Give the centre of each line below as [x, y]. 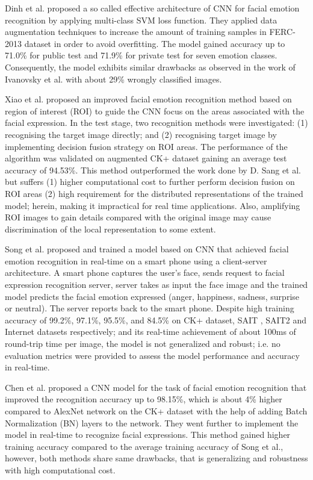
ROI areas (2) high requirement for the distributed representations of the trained [154, 193]
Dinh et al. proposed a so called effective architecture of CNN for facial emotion [152, 8]
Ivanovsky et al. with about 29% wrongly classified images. [113, 79]
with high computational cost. [60, 469]
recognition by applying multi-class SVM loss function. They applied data [141, 20]
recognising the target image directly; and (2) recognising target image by [141, 134]
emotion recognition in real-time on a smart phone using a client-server [136, 260]
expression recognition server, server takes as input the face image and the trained [156, 285]
